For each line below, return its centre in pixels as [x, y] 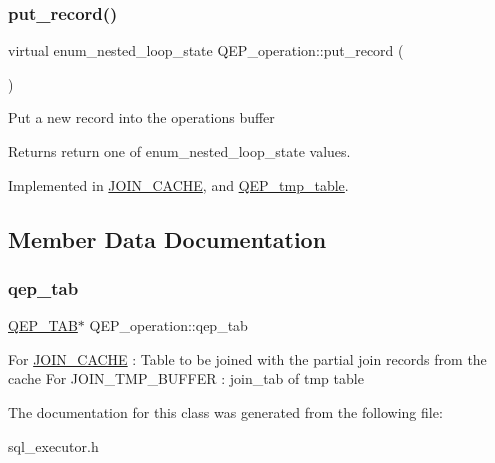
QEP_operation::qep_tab [168, 325]
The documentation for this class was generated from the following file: [225, 411]
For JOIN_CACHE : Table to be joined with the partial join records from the [247, 358]
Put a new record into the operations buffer [141, 117]
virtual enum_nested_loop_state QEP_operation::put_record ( [206, 50]
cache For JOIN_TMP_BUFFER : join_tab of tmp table [186, 378]
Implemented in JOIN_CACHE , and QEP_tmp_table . [178, 184]
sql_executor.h [53, 445]
